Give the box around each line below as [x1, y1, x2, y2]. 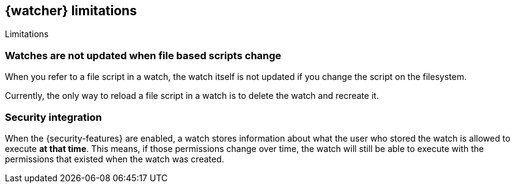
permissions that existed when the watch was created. [5, 153, 224, 164]
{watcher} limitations [5, 3, 137, 18]
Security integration [5, 110, 102, 123]
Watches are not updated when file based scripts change [5, 49, 282, 62]
